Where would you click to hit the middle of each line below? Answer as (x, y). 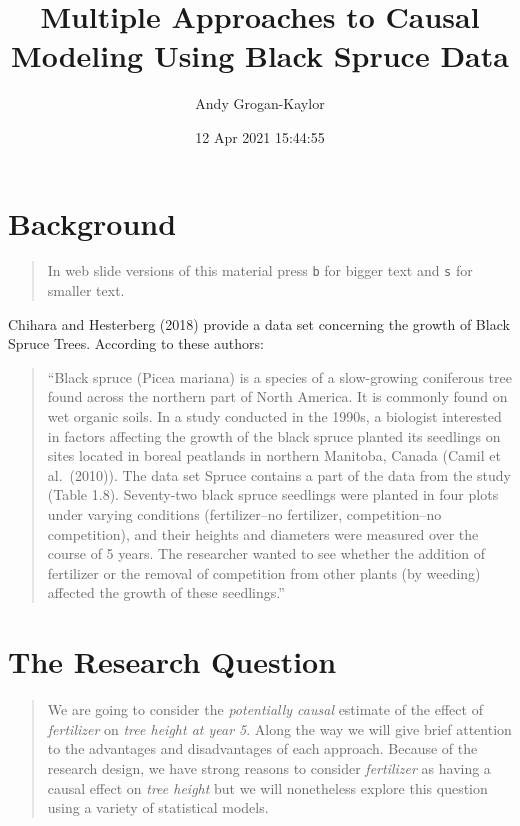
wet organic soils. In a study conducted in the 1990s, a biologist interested (274, 416)
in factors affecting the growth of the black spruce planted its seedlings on (274, 435)
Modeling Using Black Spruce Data (260, 55)
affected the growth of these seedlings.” (166, 592)
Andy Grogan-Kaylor (260, 103)
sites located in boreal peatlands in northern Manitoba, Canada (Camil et (274, 455)
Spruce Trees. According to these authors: (136, 343)
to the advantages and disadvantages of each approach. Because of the (262, 748)
